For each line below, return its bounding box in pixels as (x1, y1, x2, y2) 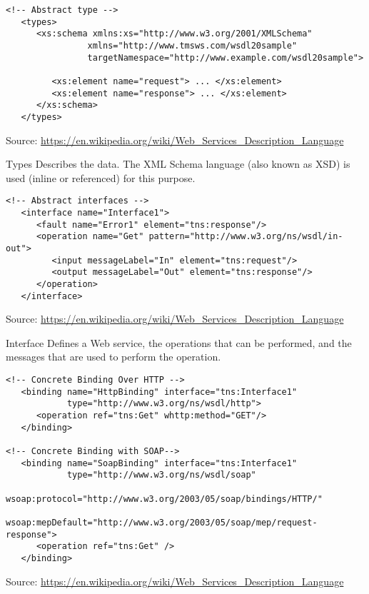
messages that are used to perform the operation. (6, 349, 221, 364)
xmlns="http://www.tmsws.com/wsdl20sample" (87, 40, 298, 51)
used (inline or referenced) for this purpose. (6, 170, 196, 185)
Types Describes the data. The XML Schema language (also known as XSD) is (6, 156, 350, 171)
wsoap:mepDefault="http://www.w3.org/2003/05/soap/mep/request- (6, 517, 318, 528)
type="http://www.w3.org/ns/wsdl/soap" (66, 470, 256, 480)
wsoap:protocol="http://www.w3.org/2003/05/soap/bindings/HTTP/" (6, 493, 323, 504)
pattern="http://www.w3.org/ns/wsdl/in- (148, 231, 343, 242)
